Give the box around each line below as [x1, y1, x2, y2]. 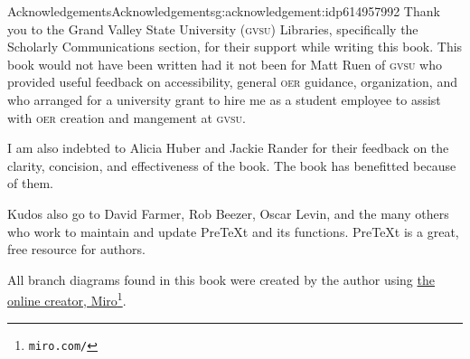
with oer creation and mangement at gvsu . [7, 108, 246, 127]
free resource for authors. [7, 240, 146, 259]
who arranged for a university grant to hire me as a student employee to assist [7, 90, 441, 109]
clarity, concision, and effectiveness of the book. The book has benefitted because [7, 156, 456, 175]
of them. [7, 174, 53, 193]
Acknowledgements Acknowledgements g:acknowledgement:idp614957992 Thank [7, 2, 440, 20]
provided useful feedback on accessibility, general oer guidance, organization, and [7, 72, 457, 91]
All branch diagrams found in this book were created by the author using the [7, 269, 435, 288]
